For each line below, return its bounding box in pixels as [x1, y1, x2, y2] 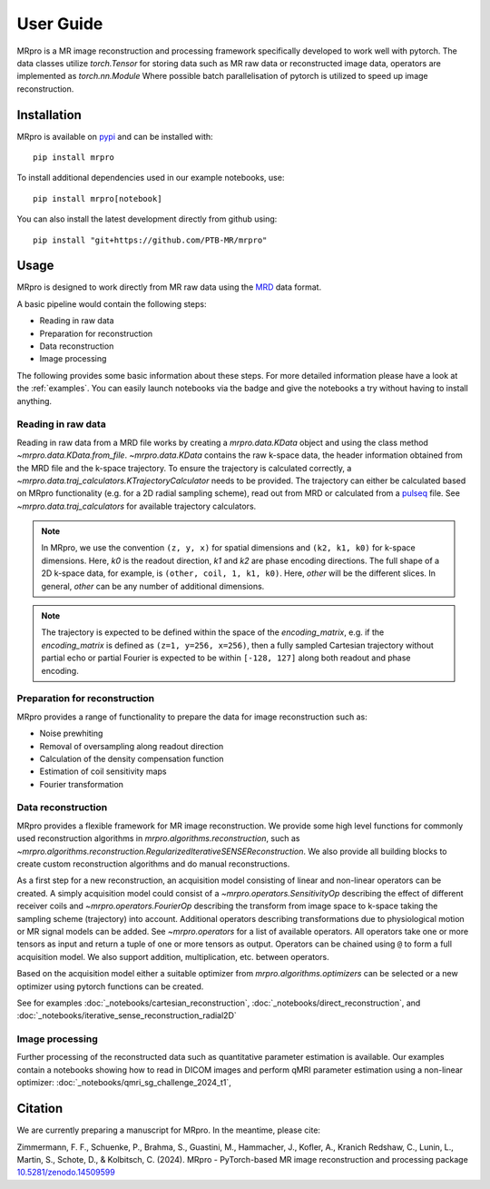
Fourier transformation [39, 778, 124, 789]
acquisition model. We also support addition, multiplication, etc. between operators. [16, 951, 330, 962]
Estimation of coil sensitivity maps [39, 766, 167, 777]
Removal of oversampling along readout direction [39, 740, 224, 751]
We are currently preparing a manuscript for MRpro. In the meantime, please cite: [16, 1125, 321, 1135]
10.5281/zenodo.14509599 [16, 1167, 115, 1178]
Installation [16, 107, 82, 123]
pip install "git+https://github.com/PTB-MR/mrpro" [33, 234, 268, 245]
